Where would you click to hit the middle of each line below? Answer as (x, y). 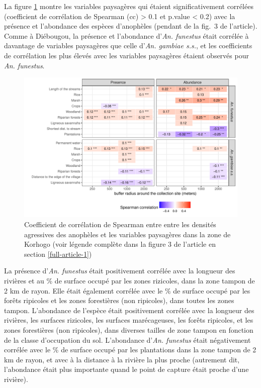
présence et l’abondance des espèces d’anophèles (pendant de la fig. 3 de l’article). (131, 26)
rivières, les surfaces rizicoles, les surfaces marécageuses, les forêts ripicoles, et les (129, 320)
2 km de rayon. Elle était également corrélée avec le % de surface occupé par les (127, 290)
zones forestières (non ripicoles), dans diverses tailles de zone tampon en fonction (129, 329)
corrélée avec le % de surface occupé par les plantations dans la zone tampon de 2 (130, 350)
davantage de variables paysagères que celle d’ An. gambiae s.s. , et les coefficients (128, 45)
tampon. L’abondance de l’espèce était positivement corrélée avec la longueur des (129, 310)
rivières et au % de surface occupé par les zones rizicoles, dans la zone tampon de (129, 280)
